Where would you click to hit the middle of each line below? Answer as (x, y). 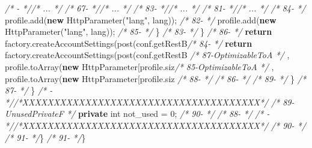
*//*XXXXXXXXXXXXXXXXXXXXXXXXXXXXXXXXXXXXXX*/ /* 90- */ (155, 125)
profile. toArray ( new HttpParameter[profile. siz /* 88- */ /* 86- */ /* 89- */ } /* (156, 78)
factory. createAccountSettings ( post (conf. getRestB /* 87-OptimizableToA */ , (147, 55)
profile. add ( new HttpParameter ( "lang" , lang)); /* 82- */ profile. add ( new (141, 19)
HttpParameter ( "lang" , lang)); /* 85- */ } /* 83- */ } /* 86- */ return (139, 31)
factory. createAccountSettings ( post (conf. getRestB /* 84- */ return (129, 43)
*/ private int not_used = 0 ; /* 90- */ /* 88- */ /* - (168, 114)
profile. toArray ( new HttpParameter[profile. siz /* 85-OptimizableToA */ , (139, 66)
